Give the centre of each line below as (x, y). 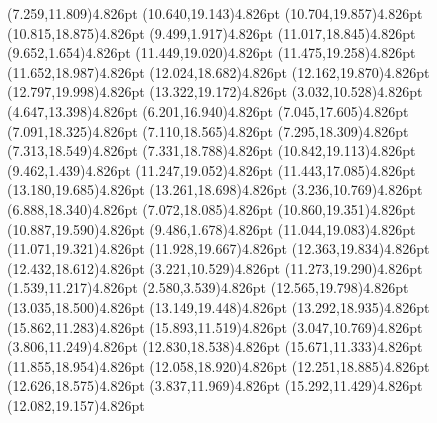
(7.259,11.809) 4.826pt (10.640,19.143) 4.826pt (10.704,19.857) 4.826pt (215, 13)
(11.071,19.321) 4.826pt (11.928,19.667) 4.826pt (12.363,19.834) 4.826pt (218, 248)
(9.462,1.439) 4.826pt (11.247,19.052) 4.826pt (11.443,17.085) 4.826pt (211, 169)
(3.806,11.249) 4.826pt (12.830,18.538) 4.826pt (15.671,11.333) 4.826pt (215, 346)
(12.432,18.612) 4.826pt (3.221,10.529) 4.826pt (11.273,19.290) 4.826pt (215, 267)
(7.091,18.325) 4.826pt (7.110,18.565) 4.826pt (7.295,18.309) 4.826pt (208, 130)
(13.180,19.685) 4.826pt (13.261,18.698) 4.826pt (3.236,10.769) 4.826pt (215, 189)
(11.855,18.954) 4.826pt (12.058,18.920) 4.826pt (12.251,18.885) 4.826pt (218, 365)
